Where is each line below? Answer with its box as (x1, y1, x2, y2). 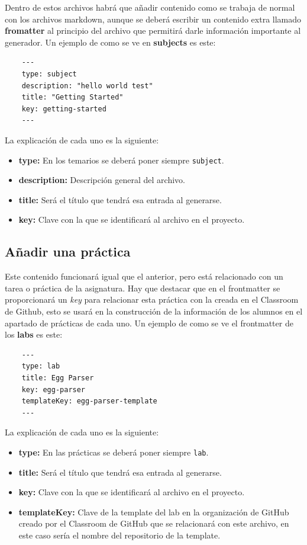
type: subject (21, 69, 77, 78)
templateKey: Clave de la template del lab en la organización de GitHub (18, 505, 289, 518)
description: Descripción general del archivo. (18, 174, 185, 186)
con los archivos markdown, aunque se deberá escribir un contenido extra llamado (5, 12, 302, 25)
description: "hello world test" (21, 81, 153, 90)
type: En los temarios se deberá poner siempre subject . (18, 153, 224, 166)
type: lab (21, 362, 60, 371)
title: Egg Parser (21, 373, 94, 382)
